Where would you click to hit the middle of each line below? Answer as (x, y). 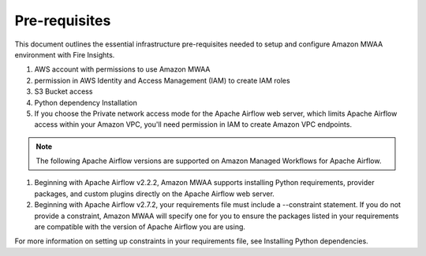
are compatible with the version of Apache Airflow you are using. (140, 227)
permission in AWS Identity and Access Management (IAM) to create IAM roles (163, 80)
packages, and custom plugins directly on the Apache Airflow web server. (155, 194)
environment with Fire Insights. (65, 54)
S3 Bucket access (64, 91)
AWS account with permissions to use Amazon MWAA (122, 69)
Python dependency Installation (86, 102)
